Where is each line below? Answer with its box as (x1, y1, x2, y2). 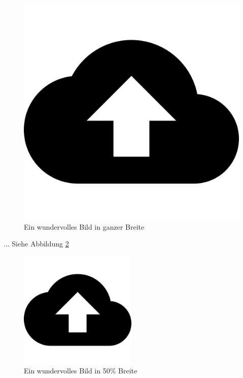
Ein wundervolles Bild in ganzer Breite (24, 221, 145, 232)
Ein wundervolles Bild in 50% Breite (24, 365, 137, 376)
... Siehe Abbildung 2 (4, 238, 69, 249)
